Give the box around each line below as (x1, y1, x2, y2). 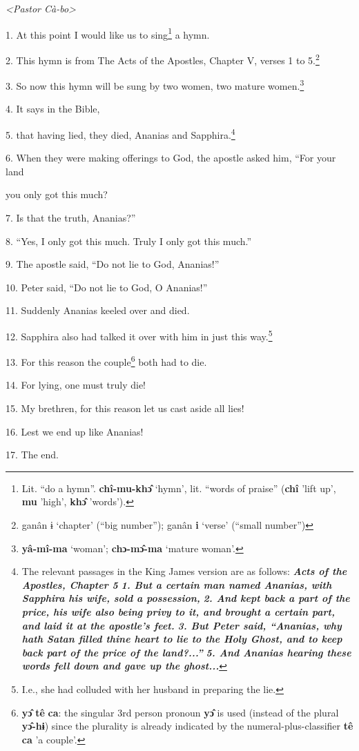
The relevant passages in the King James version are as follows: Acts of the (21, 564, 347, 578)
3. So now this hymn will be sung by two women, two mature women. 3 (6, 77, 304, 92)
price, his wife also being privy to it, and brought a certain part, (21, 604, 335, 618)
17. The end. (6, 447, 59, 462)
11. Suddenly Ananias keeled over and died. (6, 303, 190, 318)
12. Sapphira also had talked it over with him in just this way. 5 (6, 326, 273, 343)
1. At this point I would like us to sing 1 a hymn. (6, 25, 210, 41)
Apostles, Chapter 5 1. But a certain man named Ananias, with (21, 577, 332, 592)
